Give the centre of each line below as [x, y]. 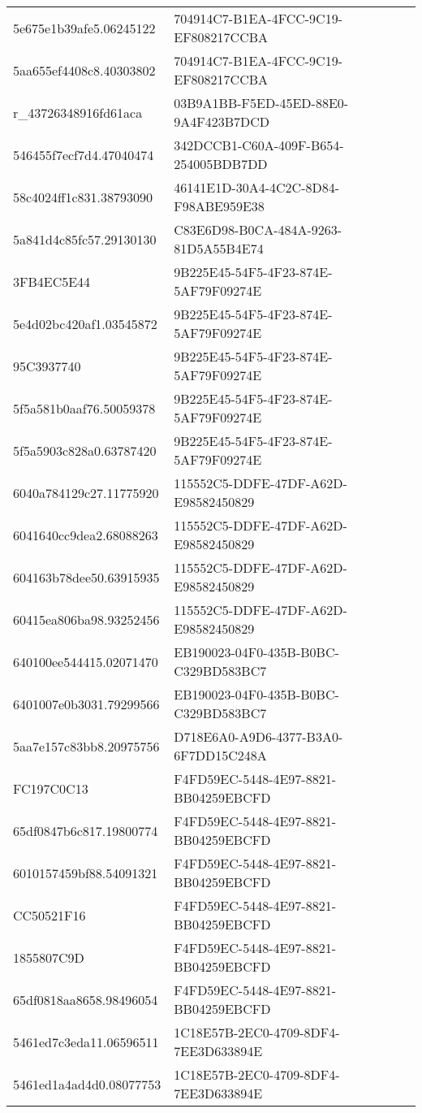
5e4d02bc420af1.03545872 [85, 323]
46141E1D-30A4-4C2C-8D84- [257, 187]
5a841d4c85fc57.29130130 [85, 239]
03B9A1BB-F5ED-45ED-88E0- [261, 103]
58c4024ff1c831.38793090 [83, 197]
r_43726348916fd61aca [78, 112]
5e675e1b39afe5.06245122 [84, 28]
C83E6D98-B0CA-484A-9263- [258, 230]
